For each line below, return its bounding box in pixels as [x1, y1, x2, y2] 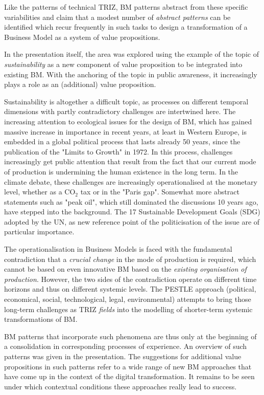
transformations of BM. [4, 314, 78, 324]
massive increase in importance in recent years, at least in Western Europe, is [4, 126, 247, 137]
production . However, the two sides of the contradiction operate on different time [4, 273, 257, 284]
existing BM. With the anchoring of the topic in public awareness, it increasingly [4, 69, 257, 79]
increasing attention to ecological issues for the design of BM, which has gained [4, 116, 252, 126]
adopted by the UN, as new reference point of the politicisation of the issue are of [4, 216, 260, 227]
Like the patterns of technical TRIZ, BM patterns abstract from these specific [4, 2, 248, 12]
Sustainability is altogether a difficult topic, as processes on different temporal [4, 96, 249, 106]
